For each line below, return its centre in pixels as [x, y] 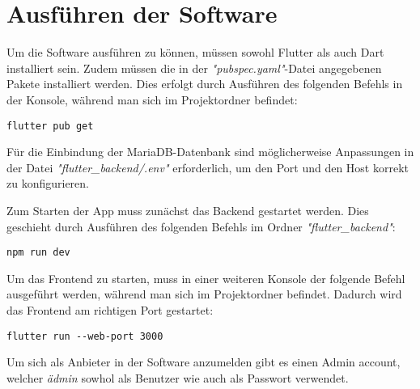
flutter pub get [50, 126]
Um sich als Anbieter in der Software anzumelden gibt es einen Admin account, [204, 362]
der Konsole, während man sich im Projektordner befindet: [152, 99]
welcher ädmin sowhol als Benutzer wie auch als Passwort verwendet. [178, 377]
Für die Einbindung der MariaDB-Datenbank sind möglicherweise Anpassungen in [210, 152]
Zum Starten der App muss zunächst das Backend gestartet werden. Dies [188, 210]
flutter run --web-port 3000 [85, 336]
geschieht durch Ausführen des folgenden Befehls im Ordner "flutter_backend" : [201, 226]
